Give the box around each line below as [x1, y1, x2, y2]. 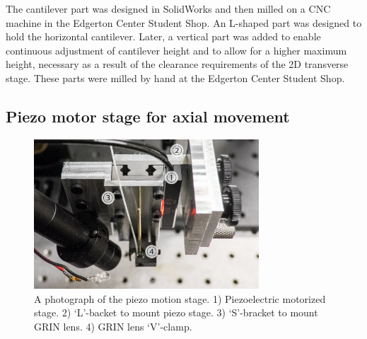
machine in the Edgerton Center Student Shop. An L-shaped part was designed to [6, 15, 362, 30]
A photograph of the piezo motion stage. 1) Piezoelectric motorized [34, 291, 326, 306]
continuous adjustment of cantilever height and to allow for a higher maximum [6, 42, 347, 57]
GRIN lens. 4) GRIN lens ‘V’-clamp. [34, 319, 192, 334]
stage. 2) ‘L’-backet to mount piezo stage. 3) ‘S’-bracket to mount [34, 305, 318, 320]
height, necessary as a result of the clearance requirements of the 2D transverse [6, 57, 349, 71]
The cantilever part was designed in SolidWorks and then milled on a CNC [6, 1, 331, 16]
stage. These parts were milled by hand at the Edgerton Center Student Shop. [6, 70, 345, 85]
